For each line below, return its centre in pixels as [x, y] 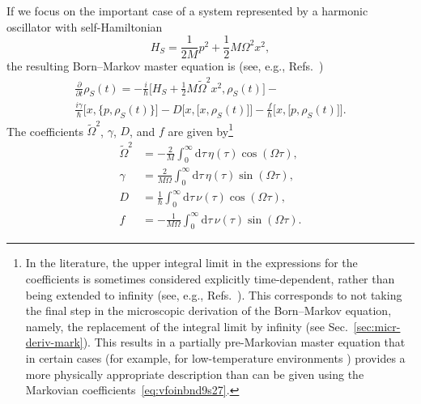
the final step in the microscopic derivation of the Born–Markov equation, [208, 310]
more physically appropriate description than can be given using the [195, 374]
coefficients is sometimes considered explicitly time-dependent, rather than [210, 278]
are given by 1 [200, 130]
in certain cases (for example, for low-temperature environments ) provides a [215, 357]
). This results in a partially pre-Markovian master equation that [244, 342]
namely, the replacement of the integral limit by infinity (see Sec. [187, 326]
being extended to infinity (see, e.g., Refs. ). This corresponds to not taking [214, 294]
